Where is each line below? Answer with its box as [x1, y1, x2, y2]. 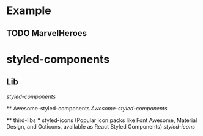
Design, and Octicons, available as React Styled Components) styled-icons [6, 123, 196, 130]
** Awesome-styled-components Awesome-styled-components [6, 104, 168, 112]
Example [6, 4, 51, 18]
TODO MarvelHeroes [6, 28, 87, 38]
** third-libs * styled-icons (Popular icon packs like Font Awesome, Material [6, 116, 197, 124]
